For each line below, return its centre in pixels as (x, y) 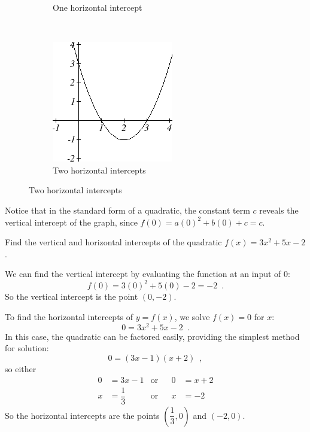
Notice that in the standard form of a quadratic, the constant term (127, 210)
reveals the (279, 210)
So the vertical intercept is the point (72, 296)
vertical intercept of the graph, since (71, 222)
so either (21, 368)
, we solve (192, 317)
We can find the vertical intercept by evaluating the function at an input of (143, 274)
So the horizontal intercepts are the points (82, 415)
